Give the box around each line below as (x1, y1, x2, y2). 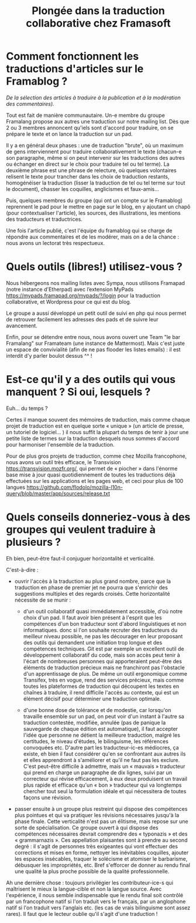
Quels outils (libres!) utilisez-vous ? (6, 260, 183, 274)
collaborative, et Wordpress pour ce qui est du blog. (6, 298, 132, 305)
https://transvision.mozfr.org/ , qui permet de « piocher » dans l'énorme (6, 465, 178, 472)
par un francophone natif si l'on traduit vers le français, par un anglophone (6, 898, 186, 905)
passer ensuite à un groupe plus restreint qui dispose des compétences (14, 805, 188, 812)
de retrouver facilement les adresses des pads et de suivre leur (6, 316, 159, 323)
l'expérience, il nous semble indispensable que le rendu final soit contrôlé (6, 891, 183, 898)
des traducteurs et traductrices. (6, 216, 83, 223)
